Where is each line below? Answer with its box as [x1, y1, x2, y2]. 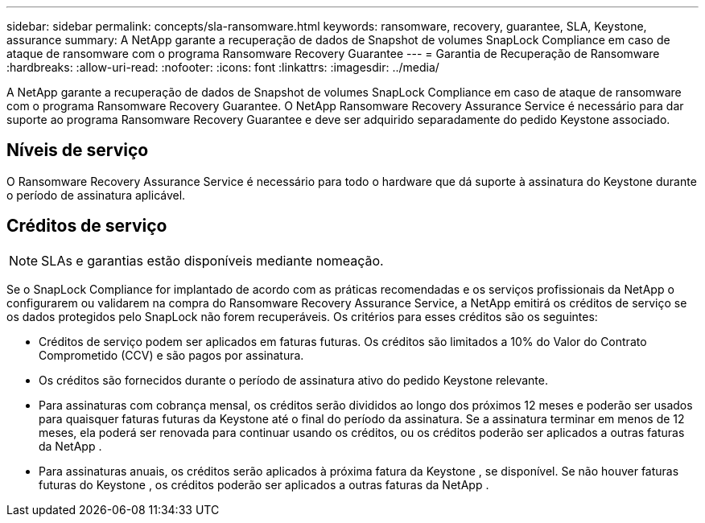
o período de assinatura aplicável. [6, 187, 186, 202]
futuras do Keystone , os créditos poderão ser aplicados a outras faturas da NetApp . [39, 477, 489, 492]
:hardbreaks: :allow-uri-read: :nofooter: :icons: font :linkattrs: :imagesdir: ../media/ [6, 60, 439, 74]
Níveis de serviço [6, 140, 149, 161]
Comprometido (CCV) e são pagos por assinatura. [39, 348, 304, 362]
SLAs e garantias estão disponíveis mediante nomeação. [41, 252, 384, 269]
